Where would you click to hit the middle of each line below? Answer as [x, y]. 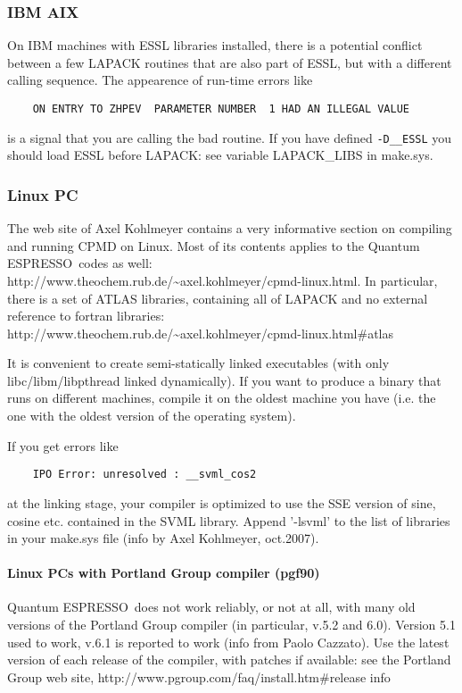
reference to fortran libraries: [86, 316]
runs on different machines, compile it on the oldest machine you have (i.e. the [222, 398]
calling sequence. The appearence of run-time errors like [160, 80]
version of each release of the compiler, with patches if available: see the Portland [229, 660]
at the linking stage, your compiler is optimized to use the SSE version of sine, [222, 502]
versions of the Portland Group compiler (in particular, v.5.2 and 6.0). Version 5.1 [231, 625]
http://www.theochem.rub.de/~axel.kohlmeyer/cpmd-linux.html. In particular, [223, 280]
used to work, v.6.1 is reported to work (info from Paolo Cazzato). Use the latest [228, 642]
